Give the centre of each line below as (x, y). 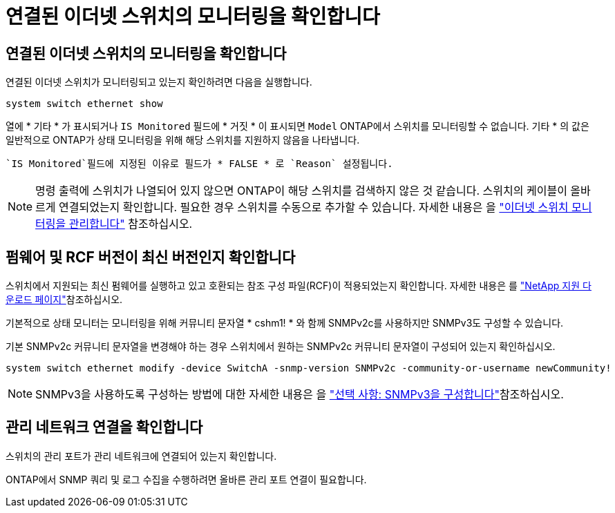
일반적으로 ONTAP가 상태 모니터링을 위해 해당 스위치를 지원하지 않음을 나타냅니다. (183, 140)
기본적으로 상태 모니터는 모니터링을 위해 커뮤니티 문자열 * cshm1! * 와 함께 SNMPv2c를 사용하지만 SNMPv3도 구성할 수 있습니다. (285, 323)
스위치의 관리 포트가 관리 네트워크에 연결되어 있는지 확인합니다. (141, 456)
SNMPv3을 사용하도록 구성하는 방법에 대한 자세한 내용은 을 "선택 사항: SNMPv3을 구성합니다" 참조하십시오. (300, 395)
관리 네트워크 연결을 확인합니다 (104, 427)
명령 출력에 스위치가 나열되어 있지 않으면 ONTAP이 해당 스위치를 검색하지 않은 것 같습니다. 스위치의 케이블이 (301, 191)
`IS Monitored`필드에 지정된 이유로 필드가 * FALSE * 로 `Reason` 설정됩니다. (199, 164)
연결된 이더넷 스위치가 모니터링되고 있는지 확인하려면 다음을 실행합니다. (159, 82)
